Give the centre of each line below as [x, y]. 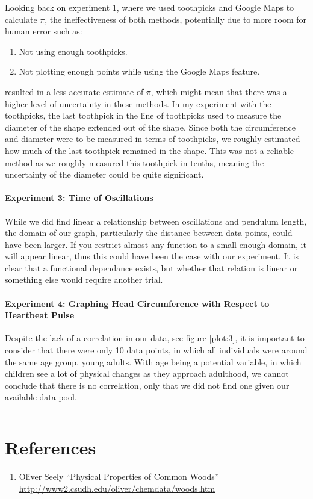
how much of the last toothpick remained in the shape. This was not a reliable [149, 150]
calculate [21, 19]
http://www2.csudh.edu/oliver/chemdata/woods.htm [117, 488]
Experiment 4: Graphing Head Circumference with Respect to [137, 303]
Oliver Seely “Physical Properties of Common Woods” [119, 476]
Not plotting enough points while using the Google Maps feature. [139, 71]
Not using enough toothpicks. [73, 51]
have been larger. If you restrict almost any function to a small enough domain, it [156, 244]
